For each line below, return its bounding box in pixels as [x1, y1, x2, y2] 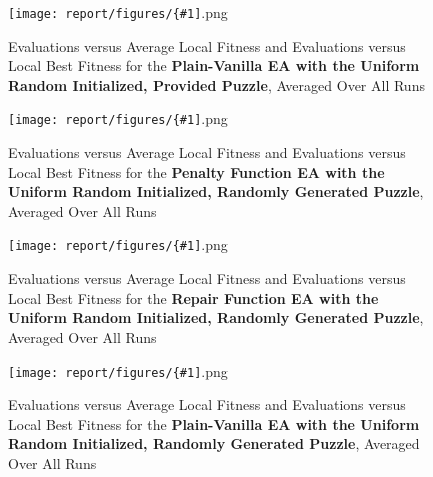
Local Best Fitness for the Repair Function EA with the [8, 287, 379, 308]
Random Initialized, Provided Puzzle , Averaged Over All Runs [8, 74, 425, 95]
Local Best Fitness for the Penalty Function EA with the [8, 161, 385, 182]
